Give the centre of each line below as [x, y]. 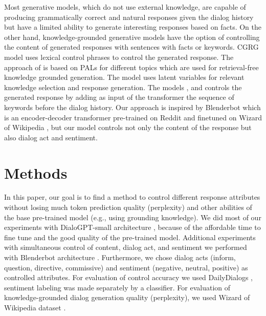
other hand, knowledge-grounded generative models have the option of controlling [132, 37]
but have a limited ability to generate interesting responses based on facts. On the [133, 27]
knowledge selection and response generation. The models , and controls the [123, 87]
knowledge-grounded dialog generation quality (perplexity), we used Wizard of [127, 297]
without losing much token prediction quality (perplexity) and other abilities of [128, 207]
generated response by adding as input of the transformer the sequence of [119, 97]
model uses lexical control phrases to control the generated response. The [119, 57]
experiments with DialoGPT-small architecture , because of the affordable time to [132, 227]
